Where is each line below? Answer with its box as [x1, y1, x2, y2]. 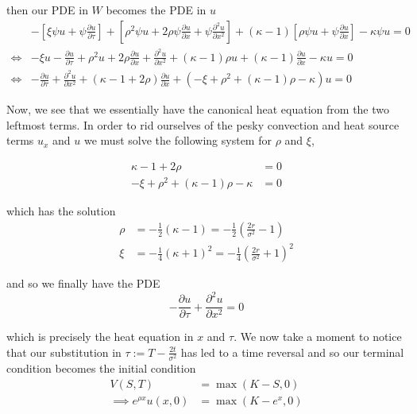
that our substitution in [6, 343, 122, 360]
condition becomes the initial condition [6, 360, 196, 377]
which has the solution [6, 203, 116, 219]
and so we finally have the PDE [6, 275, 160, 292]
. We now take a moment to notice [234, 328, 402, 345]
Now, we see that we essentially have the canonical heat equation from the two [6, 101, 390, 118]
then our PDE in [6, 2, 88, 17]
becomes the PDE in [106, 2, 207, 17]
